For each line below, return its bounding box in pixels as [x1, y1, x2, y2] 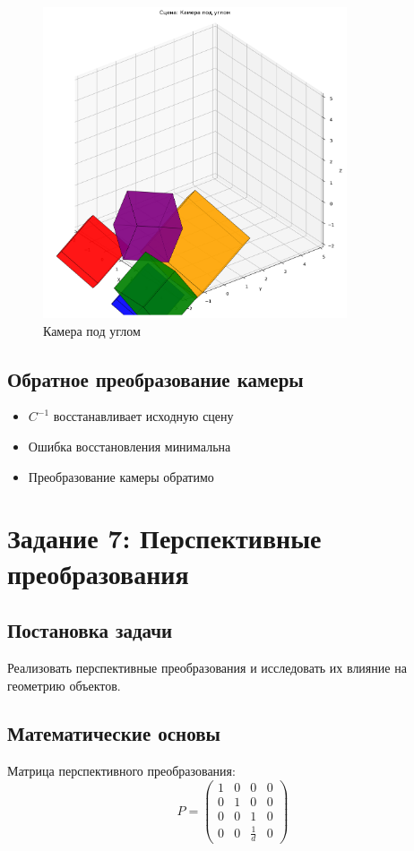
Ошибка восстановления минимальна [28, 436, 231, 455]
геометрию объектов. [7, 675, 121, 694]
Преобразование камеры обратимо [28, 467, 214, 486]
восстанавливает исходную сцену [53, 407, 234, 425]
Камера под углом [43, 321, 141, 340]
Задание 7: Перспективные [7, 520, 322, 556]
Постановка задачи [7, 616, 173, 644]
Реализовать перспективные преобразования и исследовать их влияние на [7, 658, 407, 676]
